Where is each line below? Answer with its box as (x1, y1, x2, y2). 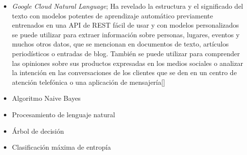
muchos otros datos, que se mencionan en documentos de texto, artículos (12, 39, 229, 49)
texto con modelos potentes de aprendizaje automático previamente (12, 10, 213, 20)
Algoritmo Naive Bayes (12, 93, 81, 103)
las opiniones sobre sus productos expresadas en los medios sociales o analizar (12, 58, 243, 68)
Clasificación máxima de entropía (12, 142, 111, 152)
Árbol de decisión (12, 125, 64, 136)
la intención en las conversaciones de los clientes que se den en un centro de (12, 67, 237, 77)
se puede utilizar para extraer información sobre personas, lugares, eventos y (12, 29, 240, 39)
